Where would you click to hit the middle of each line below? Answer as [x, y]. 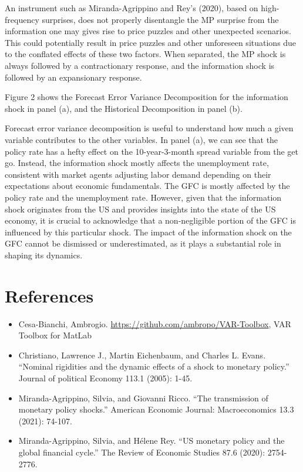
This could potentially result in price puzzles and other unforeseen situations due [151, 42]
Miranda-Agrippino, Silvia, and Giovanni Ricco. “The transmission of [143, 398]
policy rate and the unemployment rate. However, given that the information [143, 197]
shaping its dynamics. [44, 255]
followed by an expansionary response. [73, 77]
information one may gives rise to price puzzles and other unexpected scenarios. [148, 31]
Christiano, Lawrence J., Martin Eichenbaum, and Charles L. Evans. [142, 355]
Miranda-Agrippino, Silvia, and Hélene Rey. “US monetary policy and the [151, 441]
